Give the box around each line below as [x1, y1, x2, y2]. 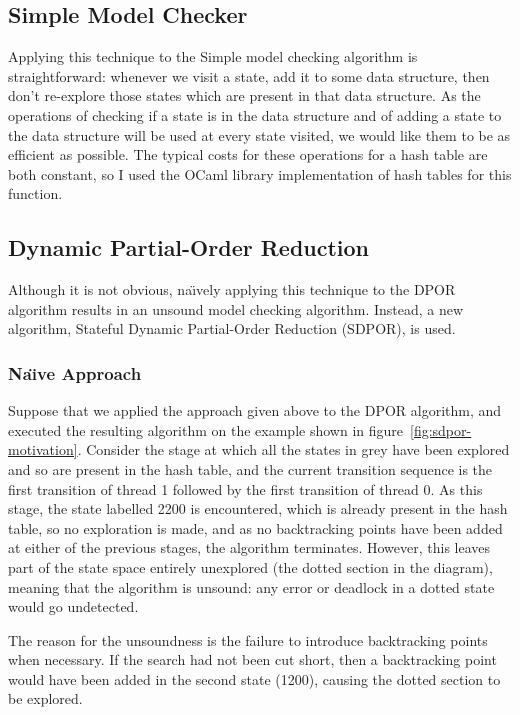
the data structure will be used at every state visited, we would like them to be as [8, 124, 511, 145]
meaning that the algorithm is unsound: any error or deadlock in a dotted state [8, 576, 495, 597]
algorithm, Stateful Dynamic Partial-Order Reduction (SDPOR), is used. [8, 318, 456, 339]
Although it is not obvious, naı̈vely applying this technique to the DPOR [8, 279, 456, 300]
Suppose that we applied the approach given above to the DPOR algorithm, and [8, 400, 502, 421]
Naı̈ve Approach [8, 360, 142, 385]
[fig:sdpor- [410, 419, 472, 440]
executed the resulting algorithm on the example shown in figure [8, 419, 403, 440]
